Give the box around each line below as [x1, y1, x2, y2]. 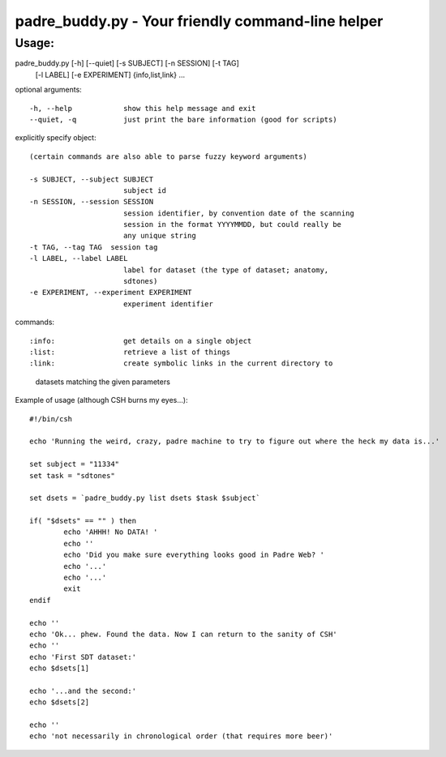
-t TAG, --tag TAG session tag [29, 242, 158, 251]
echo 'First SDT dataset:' [29, 652, 137, 661]
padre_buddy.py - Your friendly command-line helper [15, 12, 384, 30]
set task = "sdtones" [29, 471, 115, 480]
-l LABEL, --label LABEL [29, 254, 128, 263]
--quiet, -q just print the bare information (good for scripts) [29, 114, 337, 124]
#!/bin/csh [29, 414, 73, 423]
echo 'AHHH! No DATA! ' [63, 528, 158, 537]
